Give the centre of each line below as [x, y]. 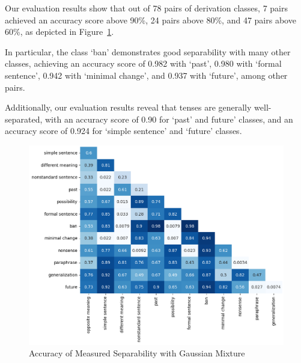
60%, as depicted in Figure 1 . [59, 32]
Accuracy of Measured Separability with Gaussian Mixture [137, 353]
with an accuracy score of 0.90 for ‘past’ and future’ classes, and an [169, 119]
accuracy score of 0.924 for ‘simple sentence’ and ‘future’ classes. [123, 131]
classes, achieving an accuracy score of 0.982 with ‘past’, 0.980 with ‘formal [143, 63]
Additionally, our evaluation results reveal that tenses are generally [128, 107]
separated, [24, 119]
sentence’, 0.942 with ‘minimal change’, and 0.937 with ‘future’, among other [146, 75]
